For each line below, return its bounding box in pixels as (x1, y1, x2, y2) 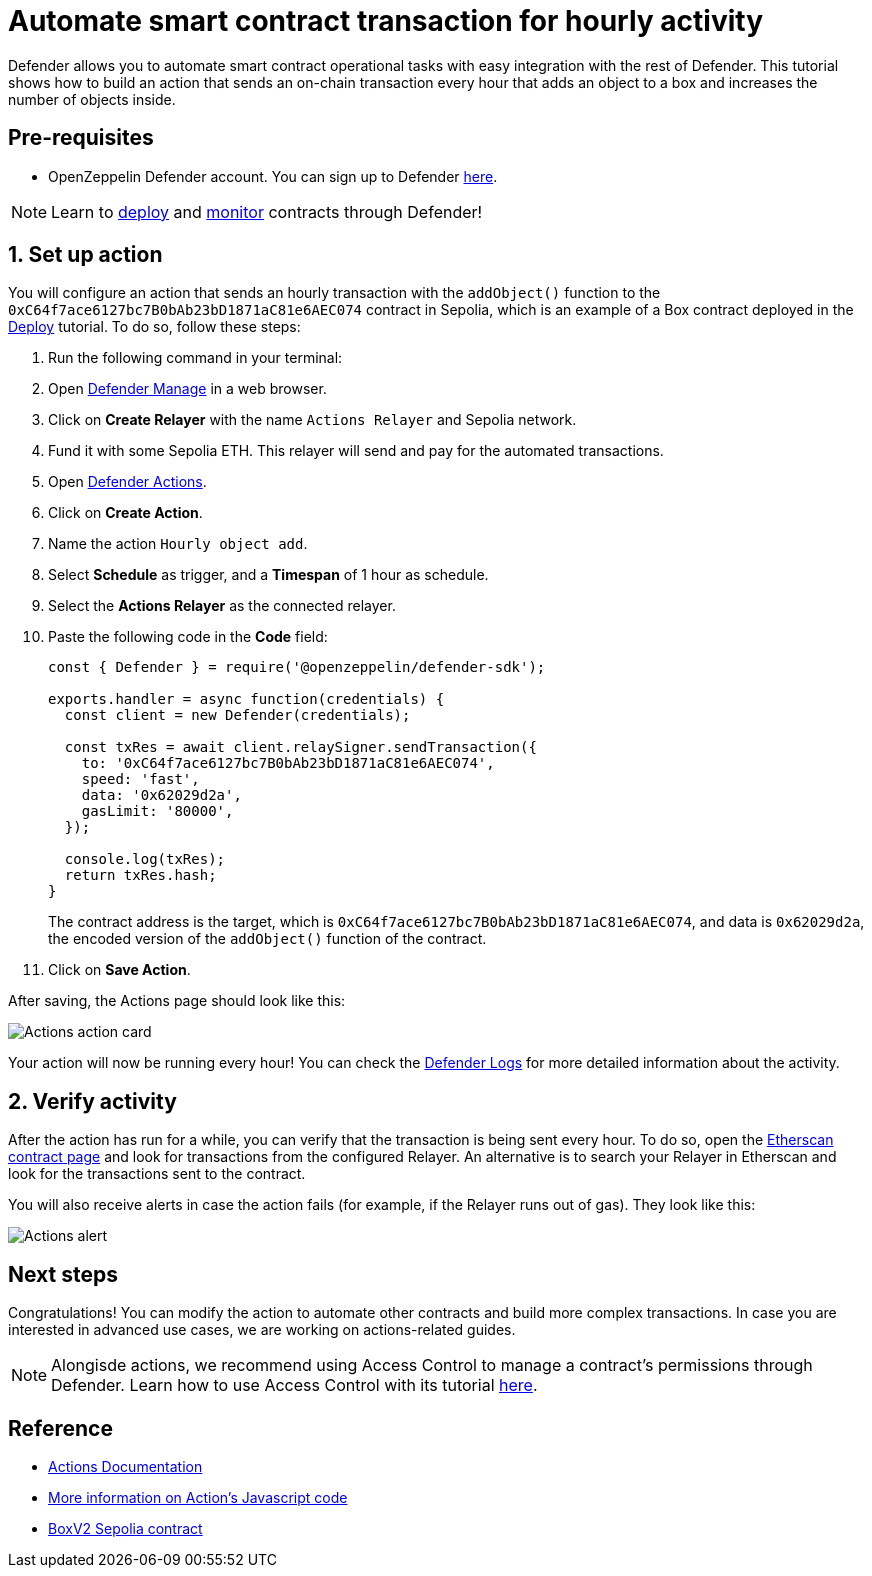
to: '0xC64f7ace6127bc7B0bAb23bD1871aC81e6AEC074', (81, 755, 495, 772)
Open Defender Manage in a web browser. (48, 380, 327, 398)
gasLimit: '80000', (81, 803, 234, 820)
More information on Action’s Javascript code (48, 1488, 348, 1506)
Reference (8, 1415, 113, 1441)
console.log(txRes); (64, 851, 226, 868)
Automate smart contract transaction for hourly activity (8, 4, 763, 38)
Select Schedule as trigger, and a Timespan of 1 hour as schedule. (48, 566, 489, 584)
